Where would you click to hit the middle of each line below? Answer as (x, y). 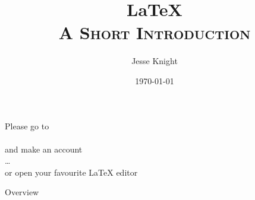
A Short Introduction (155, 32)
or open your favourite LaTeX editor (71, 172)
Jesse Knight (155, 61)
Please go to (27, 126)
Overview (22, 192)
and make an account (44, 149)
